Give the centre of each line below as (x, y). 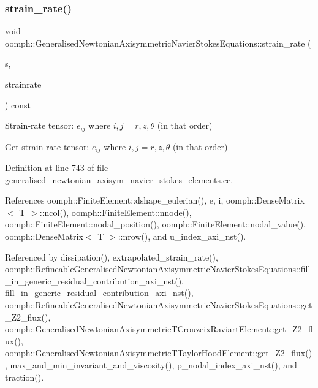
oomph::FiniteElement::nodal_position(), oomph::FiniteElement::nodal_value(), (155, 224)
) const (18, 105)
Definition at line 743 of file (57, 168)
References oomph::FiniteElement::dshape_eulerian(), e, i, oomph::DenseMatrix (155, 200)
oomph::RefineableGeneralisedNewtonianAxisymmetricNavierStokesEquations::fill (158, 269)
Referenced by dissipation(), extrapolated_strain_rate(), (112, 257)
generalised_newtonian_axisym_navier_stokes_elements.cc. (119, 179)
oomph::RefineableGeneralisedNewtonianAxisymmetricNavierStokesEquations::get (159, 305)
